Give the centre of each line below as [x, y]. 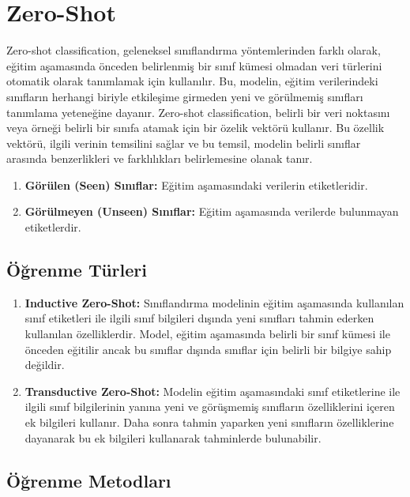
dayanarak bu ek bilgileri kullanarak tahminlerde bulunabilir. [173, 437]
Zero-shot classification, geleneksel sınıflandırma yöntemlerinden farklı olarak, [194, 50]
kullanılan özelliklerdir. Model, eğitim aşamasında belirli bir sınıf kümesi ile [207, 334]
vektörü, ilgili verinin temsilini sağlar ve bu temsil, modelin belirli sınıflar [184, 143]
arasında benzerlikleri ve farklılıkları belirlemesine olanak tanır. [160, 158]
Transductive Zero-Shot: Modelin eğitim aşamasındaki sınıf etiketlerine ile [213, 391]
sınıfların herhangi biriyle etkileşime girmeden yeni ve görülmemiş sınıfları [185, 96]
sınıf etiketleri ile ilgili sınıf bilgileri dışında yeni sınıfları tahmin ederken [199, 318]
